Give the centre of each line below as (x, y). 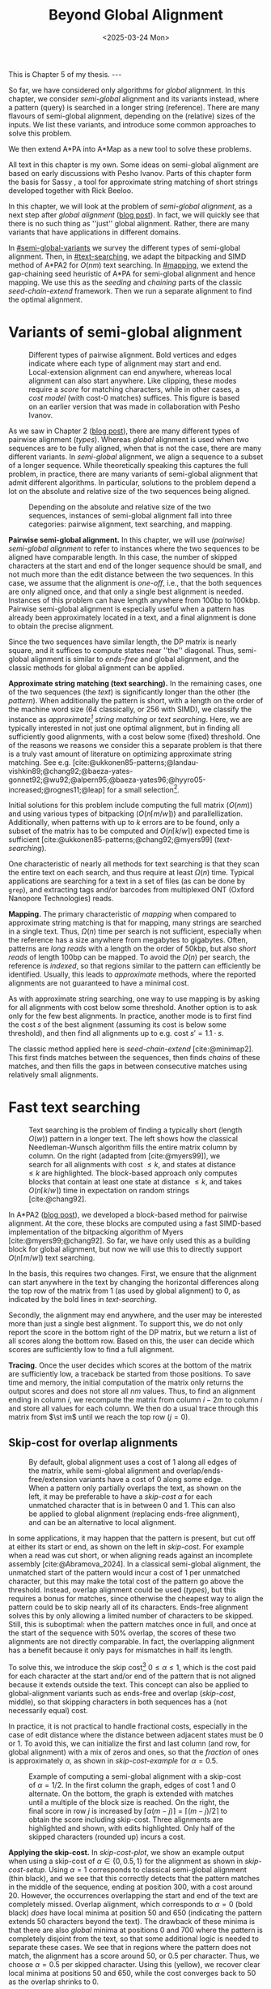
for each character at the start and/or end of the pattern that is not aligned (132, 1676)
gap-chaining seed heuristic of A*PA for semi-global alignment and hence (132, 273)
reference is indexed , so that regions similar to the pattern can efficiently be (135, 966)
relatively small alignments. (53, 1075)
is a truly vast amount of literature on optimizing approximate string (120, 754)
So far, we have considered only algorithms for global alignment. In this (127, 90)
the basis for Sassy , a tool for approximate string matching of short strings (133, 182)
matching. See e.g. (40, 762)
